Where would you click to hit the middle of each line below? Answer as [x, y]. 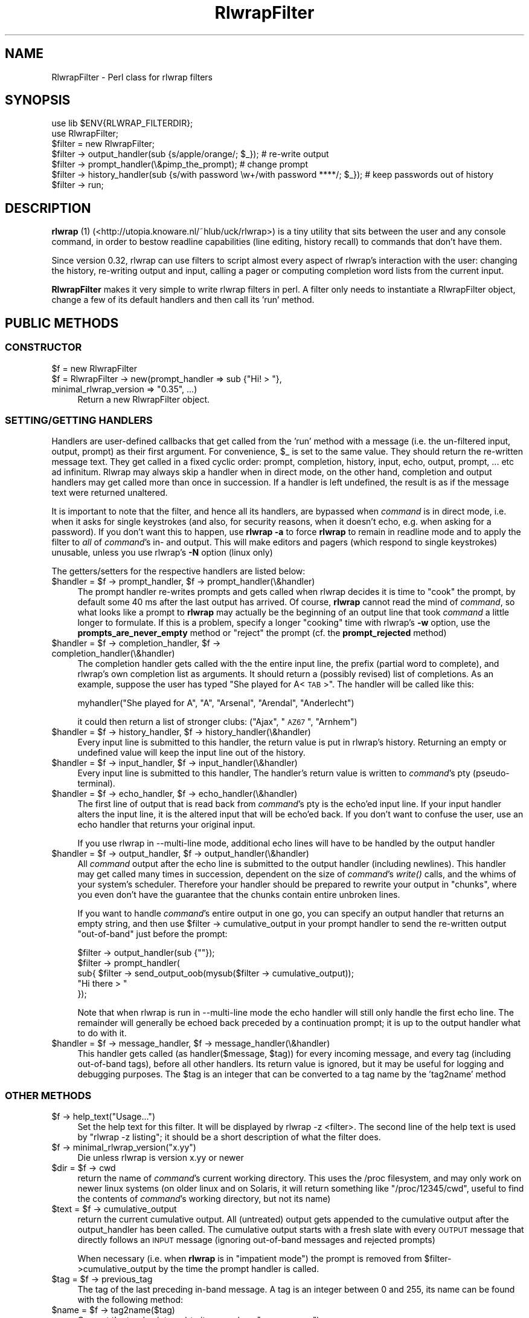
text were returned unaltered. [110, 493]
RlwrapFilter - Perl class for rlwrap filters [132, 77]
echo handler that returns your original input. [166, 825]
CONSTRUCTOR [43, 347]
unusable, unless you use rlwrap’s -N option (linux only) [162, 553]
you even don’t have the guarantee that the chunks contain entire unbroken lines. [239, 895]
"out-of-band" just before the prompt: [152, 934]
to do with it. [102, 1033]
